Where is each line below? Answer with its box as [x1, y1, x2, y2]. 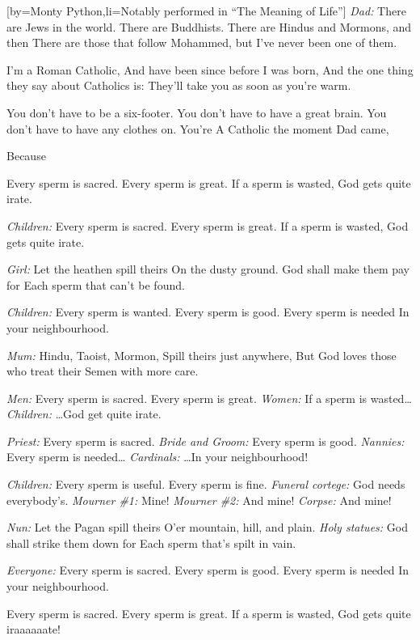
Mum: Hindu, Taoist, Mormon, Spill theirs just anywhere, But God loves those [6, 346, 397, 363]
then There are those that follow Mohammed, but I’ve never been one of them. [6, 34, 397, 51]
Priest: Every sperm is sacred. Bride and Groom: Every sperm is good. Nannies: [6, 432, 405, 449]
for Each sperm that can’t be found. [6, 276, 185, 293]
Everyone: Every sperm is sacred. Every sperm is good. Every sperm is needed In [6, 562, 409, 579]
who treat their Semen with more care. [6, 362, 199, 379]
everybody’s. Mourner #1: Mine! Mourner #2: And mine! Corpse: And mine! [6, 491, 392, 508]
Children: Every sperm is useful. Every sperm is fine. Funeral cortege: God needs [6, 476, 405, 493]
